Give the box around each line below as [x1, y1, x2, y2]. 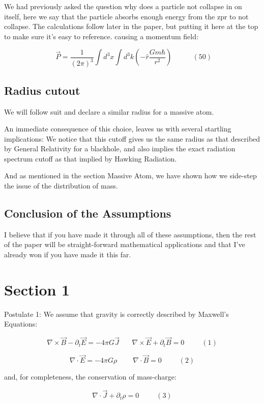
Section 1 [4, 279, 70, 300]
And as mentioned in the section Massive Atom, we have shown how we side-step [4, 170, 257, 181]
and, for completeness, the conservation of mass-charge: [4, 371, 177, 382]
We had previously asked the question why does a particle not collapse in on [4, 1, 242, 11]
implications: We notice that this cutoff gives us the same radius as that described [4, 133, 260, 144]
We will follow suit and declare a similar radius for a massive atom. [4, 106, 214, 117]
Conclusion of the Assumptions [4, 205, 171, 221]
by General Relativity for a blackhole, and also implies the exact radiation [4, 143, 236, 154]
